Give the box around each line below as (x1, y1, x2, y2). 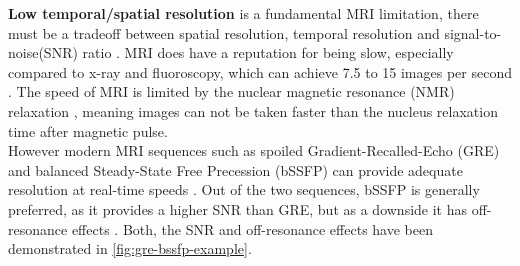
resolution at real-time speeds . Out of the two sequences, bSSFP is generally (8, 179, 480, 200)
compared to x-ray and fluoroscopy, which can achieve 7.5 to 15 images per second (8, 61, 512, 82)
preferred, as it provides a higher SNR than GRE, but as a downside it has (8, 198, 468, 219)
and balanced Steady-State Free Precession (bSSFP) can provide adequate (8, 159, 463, 180)
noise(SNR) (8, 42, 78, 63)
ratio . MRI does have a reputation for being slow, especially (82, 42, 454, 63)
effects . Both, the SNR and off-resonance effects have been (71, 218, 433, 239)
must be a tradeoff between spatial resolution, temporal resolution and (8, 22, 440, 43)
